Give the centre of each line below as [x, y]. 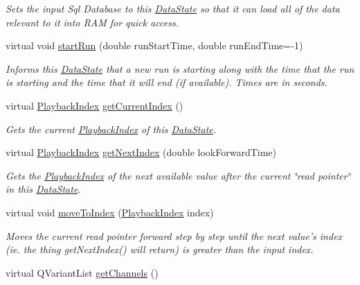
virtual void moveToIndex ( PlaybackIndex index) [110, 212]
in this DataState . [43, 189]
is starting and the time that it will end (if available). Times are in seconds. [166, 82]
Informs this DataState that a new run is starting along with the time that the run [180, 68]
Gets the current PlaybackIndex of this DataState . [111, 129]
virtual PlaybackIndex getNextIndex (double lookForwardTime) [141, 152]
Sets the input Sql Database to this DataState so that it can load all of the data [173, 8]
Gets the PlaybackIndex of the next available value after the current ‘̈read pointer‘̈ [178, 175]
